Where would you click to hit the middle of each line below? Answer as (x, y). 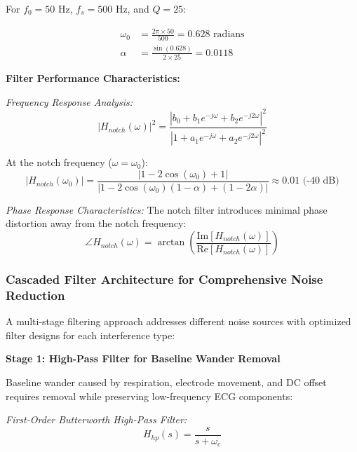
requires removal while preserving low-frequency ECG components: (149, 396)
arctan (171, 243)
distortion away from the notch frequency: (96, 223)
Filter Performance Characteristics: (93, 78)
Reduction (35, 295)
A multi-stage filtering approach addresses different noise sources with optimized (178, 321)
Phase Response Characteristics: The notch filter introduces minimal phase (167, 209)
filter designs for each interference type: (90, 335)
